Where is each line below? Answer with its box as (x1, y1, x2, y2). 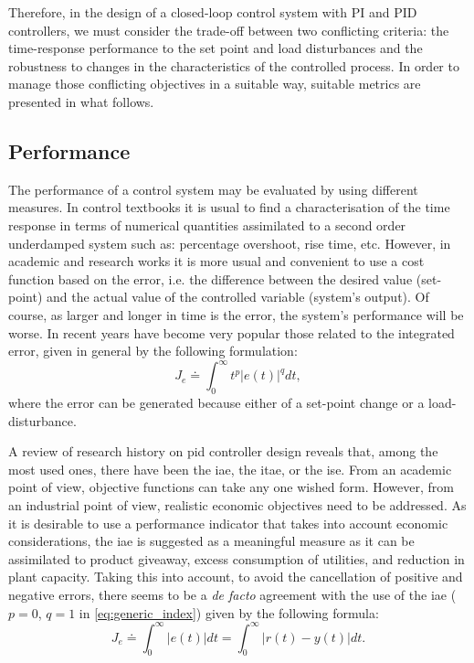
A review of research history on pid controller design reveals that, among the (8, 442, 438, 461)
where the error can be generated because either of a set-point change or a (8, 393, 425, 412)
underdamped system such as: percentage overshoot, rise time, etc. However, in (8, 233, 451, 252)
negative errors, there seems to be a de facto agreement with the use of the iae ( (8, 584, 457, 604)
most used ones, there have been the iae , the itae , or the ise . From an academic (8, 459, 452, 478)
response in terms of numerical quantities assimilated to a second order (8, 215, 406, 234)
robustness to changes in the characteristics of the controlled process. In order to (8, 56, 459, 75)
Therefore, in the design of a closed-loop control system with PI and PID (8, 3, 417, 21)
